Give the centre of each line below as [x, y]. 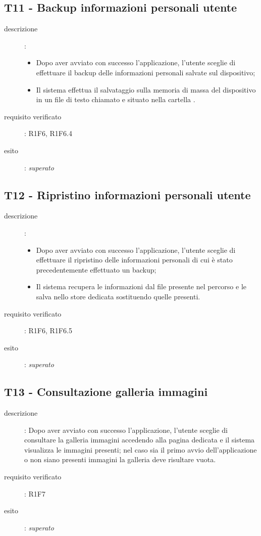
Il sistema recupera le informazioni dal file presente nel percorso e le [141, 286]
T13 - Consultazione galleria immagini [106, 392]
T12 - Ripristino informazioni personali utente [127, 194]
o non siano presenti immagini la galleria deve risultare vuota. [120, 459]
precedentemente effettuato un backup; [96, 269]
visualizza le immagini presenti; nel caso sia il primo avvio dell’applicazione [141, 449]
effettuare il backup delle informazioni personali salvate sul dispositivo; [146, 72]
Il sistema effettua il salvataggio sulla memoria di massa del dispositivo [146, 89]
